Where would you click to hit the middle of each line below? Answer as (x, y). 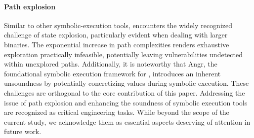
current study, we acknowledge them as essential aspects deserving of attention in (127, 121)
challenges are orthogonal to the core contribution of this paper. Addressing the (125, 92)
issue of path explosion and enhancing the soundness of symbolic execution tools (126, 102)
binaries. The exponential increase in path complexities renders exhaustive (117, 44)
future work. (23, 131)
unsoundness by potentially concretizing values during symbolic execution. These (127, 83)
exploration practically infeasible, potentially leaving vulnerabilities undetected (123, 54)
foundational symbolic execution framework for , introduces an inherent (112, 73)
